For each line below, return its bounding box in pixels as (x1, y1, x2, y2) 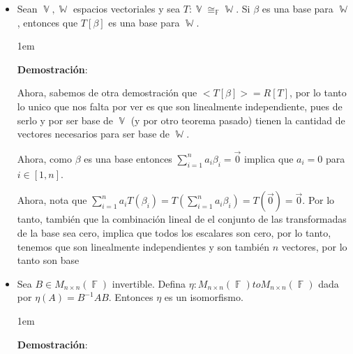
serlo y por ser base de (17, 112, 114, 127)
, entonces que (17, 15, 78, 29)
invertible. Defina (112, 276, 186, 290)
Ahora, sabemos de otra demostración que (17, 85, 197, 100)
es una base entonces (84, 151, 172, 165)
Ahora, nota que (17, 193, 87, 207)
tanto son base (17, 253, 80, 267)
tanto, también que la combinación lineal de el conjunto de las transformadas (17, 212, 347, 226)
